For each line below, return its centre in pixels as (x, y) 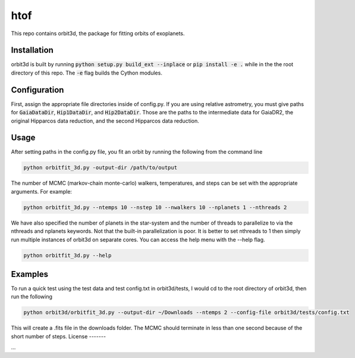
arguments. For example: (42, 191)
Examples (30, 274)
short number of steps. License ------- (59, 336)
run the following (32, 297)
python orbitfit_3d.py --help (67, 255)
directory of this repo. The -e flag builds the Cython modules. (87, 73)
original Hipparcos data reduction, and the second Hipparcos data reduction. (105, 121)
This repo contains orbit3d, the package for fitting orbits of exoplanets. (98, 33)
